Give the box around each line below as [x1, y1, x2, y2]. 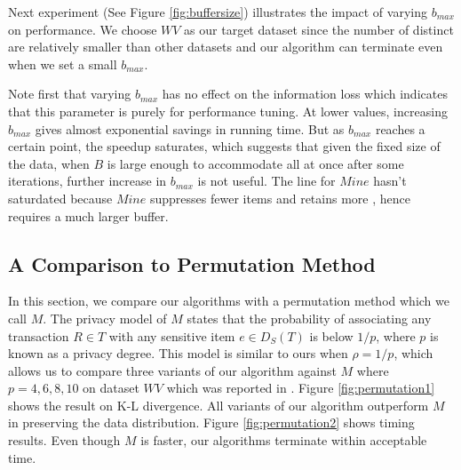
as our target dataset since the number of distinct [184, 20, 454, 38]
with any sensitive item [108, 326, 235, 345]
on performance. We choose [8, 20, 157, 38]
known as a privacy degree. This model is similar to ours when [8, 344, 348, 362]
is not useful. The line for [197, 171, 336, 190]
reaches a [375, 119, 425, 138]
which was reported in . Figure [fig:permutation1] [166, 378, 435, 397]
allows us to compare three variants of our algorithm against [8, 361, 337, 379]
